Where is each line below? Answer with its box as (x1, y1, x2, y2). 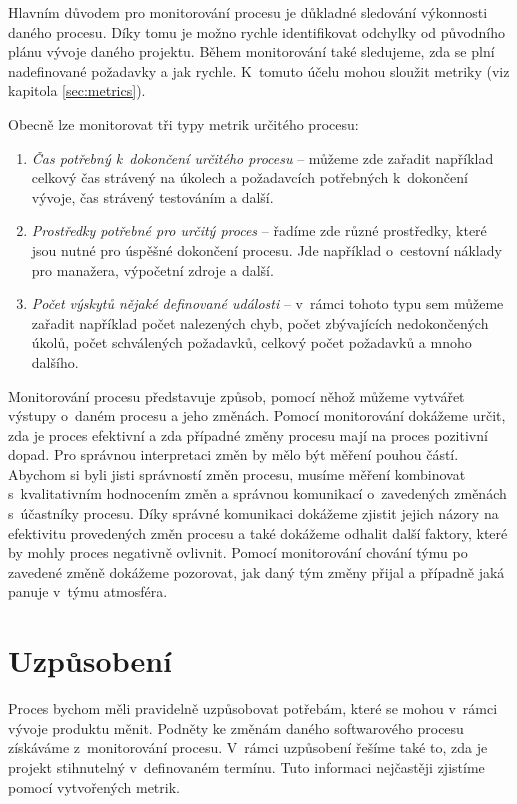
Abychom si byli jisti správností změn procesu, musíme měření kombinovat (8, 463, 466, 484)
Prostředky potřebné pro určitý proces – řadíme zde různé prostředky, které (31, 220, 487, 241)
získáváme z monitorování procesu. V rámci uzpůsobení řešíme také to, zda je (8, 737, 488, 758)
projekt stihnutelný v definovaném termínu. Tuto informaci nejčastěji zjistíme (8, 756, 485, 777)
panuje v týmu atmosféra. (8, 581, 168, 602)
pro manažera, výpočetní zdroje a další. (31, 259, 274, 280)
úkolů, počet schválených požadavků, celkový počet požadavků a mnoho (31, 332, 472, 353)
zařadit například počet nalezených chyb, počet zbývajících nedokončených (31, 312, 489, 333)
